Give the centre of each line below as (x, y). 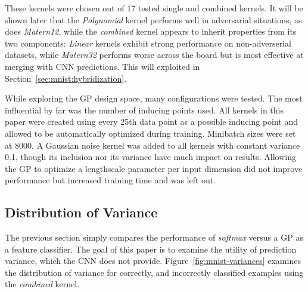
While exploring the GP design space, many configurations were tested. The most (154, 98)
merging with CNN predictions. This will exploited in (102, 66)
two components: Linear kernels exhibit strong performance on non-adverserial (148, 43)
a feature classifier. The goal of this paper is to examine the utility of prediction (151, 249)
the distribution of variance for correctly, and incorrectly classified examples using (154, 272)
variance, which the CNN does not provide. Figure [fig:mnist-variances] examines (153, 261)
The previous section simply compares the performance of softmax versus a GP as (154, 237)
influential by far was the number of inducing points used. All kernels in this (144, 110)
